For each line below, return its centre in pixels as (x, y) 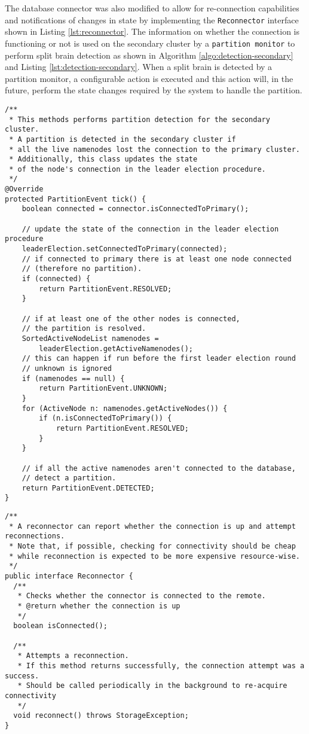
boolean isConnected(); (60, 626)
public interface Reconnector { (69, 576)
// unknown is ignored (67, 368)
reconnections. (35, 536)
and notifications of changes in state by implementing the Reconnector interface (152, 19)
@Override (24, 189)
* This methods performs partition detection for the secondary (140, 119)
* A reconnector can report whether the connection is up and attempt (152, 526)
